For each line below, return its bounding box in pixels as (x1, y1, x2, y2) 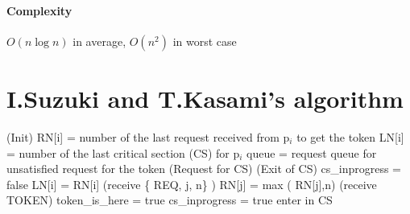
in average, (72, 32, 126, 49)
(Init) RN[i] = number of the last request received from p (6, 128, 290, 145)
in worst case (172, 32, 237, 49)
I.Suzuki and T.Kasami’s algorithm (6, 81, 404, 114)
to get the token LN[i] (296, 128, 404, 145)
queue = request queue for (246, 144, 377, 161)
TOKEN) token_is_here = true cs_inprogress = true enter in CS (6, 191, 333, 208)
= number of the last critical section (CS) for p (6, 144, 240, 161)
